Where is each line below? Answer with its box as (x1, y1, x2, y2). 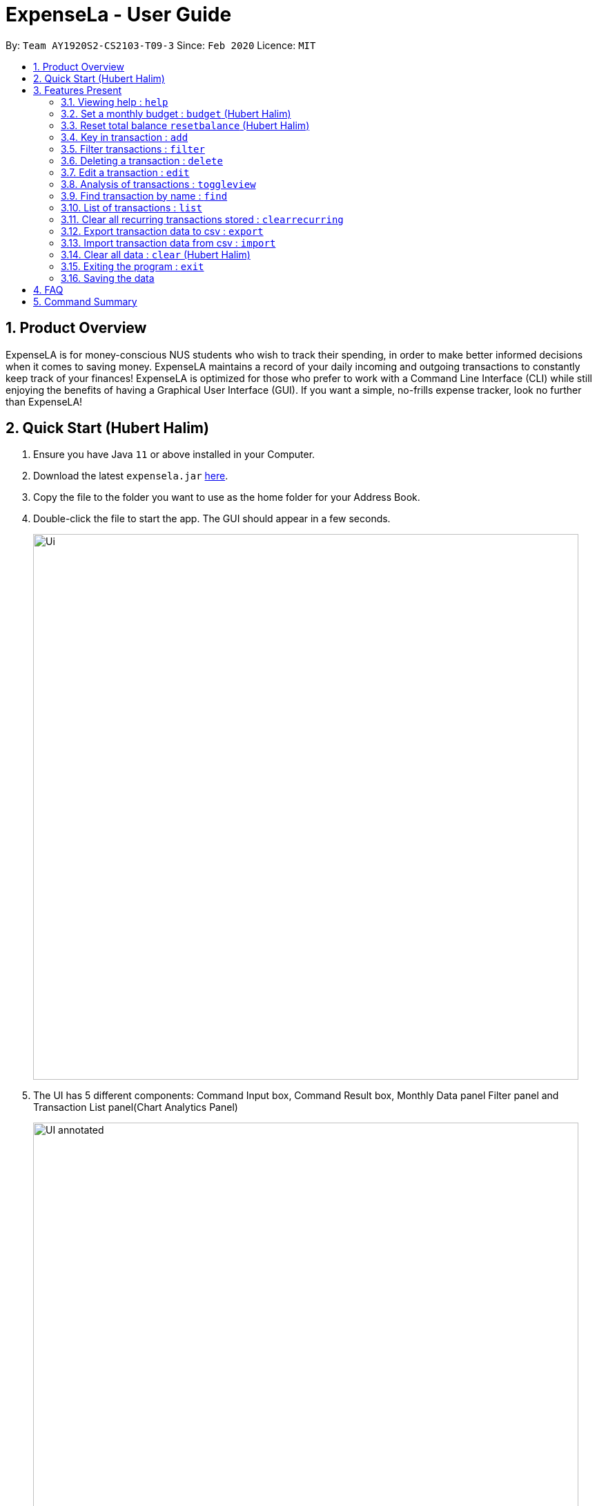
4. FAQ (33, 283, 63, 296)
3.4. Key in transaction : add (61, 131, 188, 143)
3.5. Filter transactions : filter (61, 142, 205, 155)
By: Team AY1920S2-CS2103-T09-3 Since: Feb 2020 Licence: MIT (6, 39, 316, 51)
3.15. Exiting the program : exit (61, 260, 204, 272)
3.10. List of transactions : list (61, 201, 202, 213)
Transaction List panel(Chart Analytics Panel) (33, 1101, 238, 1114)
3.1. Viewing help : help (61, 95, 168, 108)
